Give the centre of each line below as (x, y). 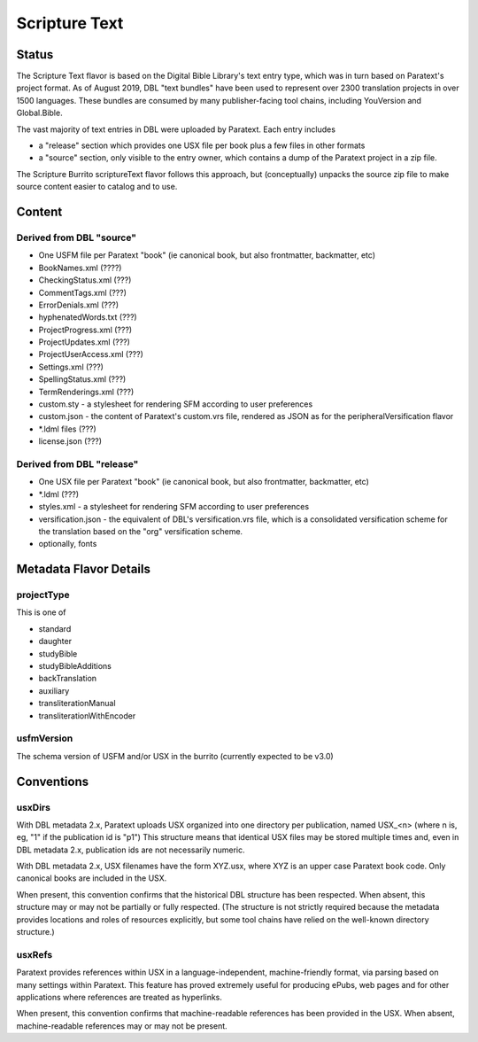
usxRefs (35, 954)
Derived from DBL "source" (77, 237)
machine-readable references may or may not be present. (122, 1026)
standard (55, 628)
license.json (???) (70, 441)
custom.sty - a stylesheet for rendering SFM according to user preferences (176, 404)
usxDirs (33, 807)
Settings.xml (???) (71, 367)
